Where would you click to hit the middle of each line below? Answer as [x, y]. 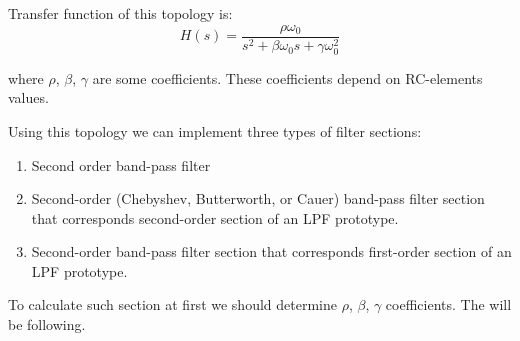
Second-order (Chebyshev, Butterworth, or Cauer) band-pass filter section [258, 198]
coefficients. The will [448, 304]
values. [28, 97]
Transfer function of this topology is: [120, 13]
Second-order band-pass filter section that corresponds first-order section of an [271, 251]
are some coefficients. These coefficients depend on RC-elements [287, 77]
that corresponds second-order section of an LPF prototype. [215, 217]
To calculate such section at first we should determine [172, 304]
